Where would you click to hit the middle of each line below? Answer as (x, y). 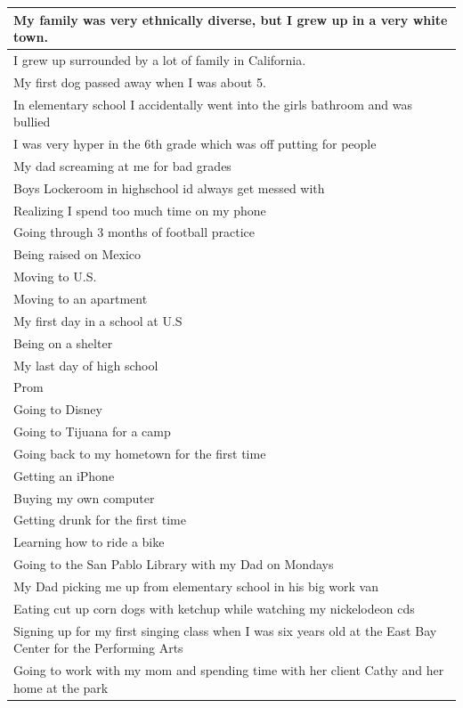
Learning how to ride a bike (89, 542)
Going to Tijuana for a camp (92, 431)
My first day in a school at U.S (98, 320)
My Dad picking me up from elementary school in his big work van (196, 586)
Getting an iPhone (64, 475)
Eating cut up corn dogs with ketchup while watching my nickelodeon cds (214, 608)
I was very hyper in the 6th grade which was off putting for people (195, 144)
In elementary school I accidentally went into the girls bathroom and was (213, 104)
